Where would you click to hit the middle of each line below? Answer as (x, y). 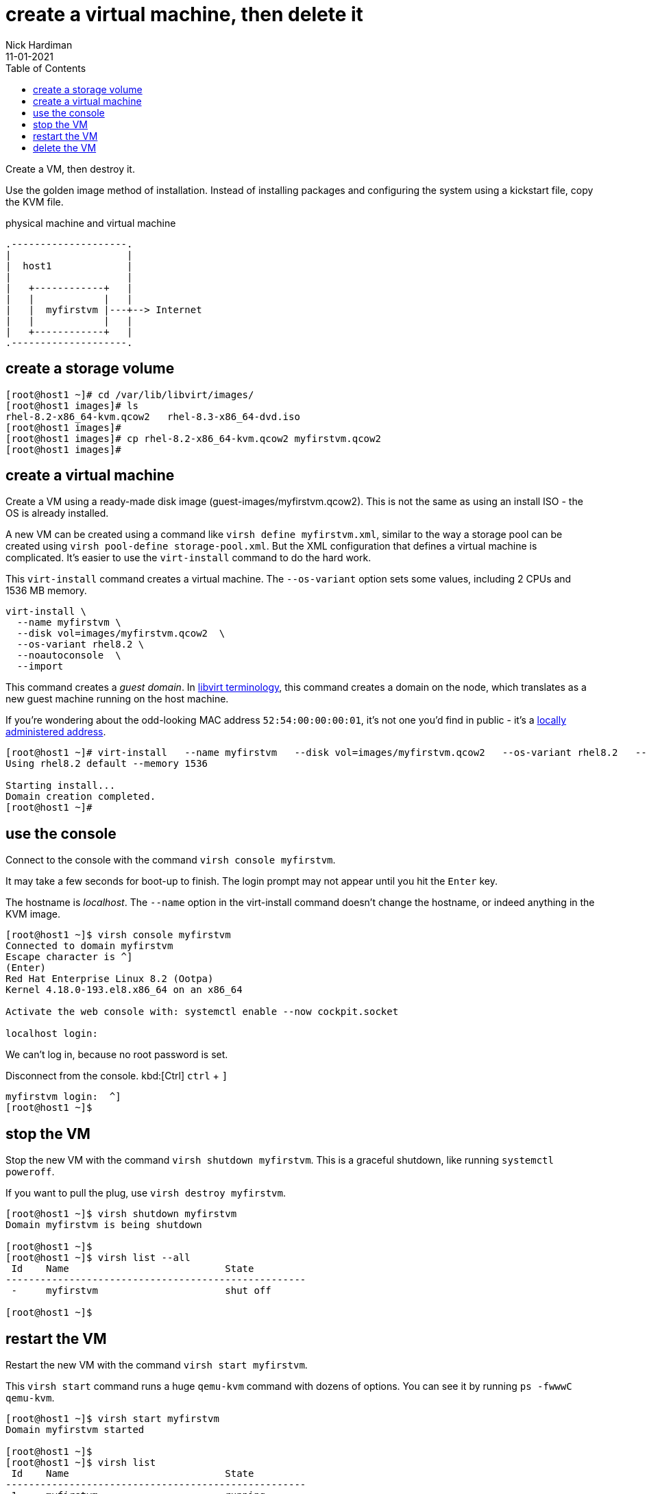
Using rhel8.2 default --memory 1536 (107, 764)
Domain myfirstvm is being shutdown (104, 1225)
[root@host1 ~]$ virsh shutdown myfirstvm (121, 1214)
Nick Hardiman (39, 45)
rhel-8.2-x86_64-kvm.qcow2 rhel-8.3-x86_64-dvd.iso (153, 416)
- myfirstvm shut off (141, 1291)
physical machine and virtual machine (91, 223)
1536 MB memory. (46, 591)
